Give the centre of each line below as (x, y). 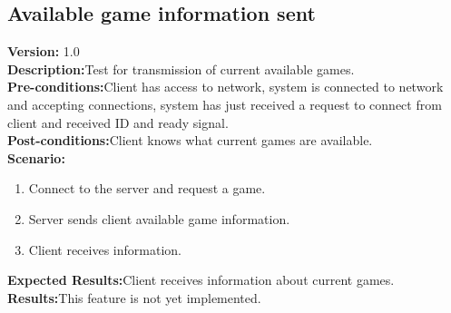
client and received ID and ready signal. (118, 122)
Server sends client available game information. (159, 218)
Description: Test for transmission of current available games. (181, 68)
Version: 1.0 (44, 51)
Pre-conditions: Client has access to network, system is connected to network (225, 87)
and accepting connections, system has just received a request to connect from (225, 104)
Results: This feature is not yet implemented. (134, 297)
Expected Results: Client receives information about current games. (201, 280)
